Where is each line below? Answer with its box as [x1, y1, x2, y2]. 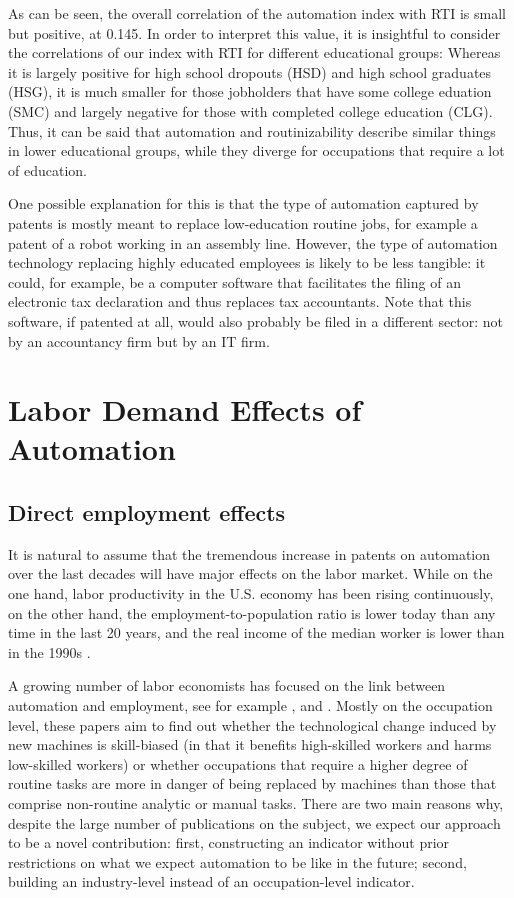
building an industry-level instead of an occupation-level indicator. [8, 871, 415, 892]
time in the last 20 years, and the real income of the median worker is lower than [8, 622, 505, 643]
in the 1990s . [8, 641, 91, 662]
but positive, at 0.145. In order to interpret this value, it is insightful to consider [8, 22, 501, 43]
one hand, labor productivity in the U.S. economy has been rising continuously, [8, 583, 494, 604]
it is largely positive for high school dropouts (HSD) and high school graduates [8, 61, 492, 82]
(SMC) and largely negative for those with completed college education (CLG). [8, 100, 493, 121]
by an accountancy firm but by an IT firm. [8, 330, 270, 351]
